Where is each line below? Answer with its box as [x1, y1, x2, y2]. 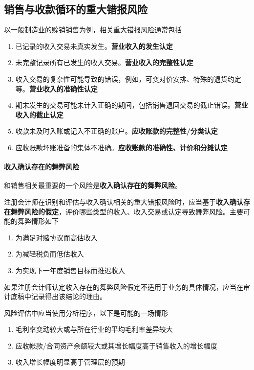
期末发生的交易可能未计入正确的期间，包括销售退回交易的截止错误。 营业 [15, 100, 248, 110]
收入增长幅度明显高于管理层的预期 [15, 357, 125, 367]
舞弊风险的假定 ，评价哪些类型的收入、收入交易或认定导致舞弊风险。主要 [10, 206, 243, 216]
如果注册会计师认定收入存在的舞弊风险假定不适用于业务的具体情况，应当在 [4, 281, 243, 292]
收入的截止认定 [15, 109, 63, 119]
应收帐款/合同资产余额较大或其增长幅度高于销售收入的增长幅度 [15, 340, 217, 350]
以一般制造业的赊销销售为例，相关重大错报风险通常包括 [4, 24, 182, 35]
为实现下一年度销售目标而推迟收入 [15, 265, 125, 275]
